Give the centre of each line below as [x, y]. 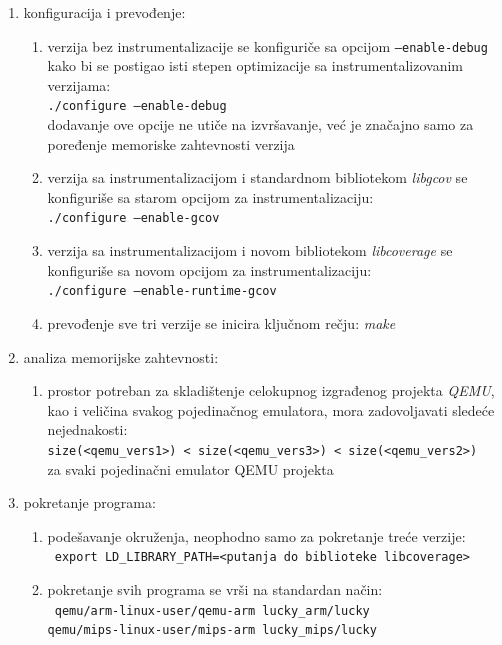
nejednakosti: [87, 429]
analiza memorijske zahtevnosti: [121, 356]
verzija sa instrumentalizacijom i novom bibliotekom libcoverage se [250, 250]
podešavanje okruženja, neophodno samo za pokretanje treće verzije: [256, 535]
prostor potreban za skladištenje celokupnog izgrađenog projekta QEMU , [271, 390]
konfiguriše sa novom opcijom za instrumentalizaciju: [209, 269]
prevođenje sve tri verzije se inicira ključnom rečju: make [221, 322]
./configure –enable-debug [137, 106]
